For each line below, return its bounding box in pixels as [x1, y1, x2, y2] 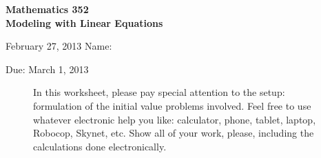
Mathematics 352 [6, 2, 89, 16]
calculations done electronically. [33, 139, 167, 153]
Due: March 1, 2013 [6, 61, 89, 76]
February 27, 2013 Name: [6, 39, 112, 53]
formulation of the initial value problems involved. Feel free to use [33, 98, 311, 112]
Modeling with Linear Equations [6, 15, 163, 30]
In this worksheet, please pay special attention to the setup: [33, 85, 285, 99]
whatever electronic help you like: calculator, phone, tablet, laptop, [33, 112, 316, 126]
